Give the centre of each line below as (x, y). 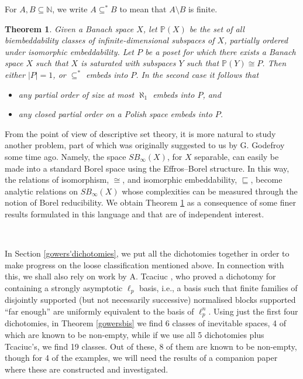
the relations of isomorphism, (57, 180)
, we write (70, 9)
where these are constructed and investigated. (87, 369)
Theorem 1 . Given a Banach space (69, 28)
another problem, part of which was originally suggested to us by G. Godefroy (145, 145)
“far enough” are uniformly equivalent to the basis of (99, 311)
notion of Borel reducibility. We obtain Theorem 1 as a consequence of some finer (150, 202)
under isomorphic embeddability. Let (69, 51)
